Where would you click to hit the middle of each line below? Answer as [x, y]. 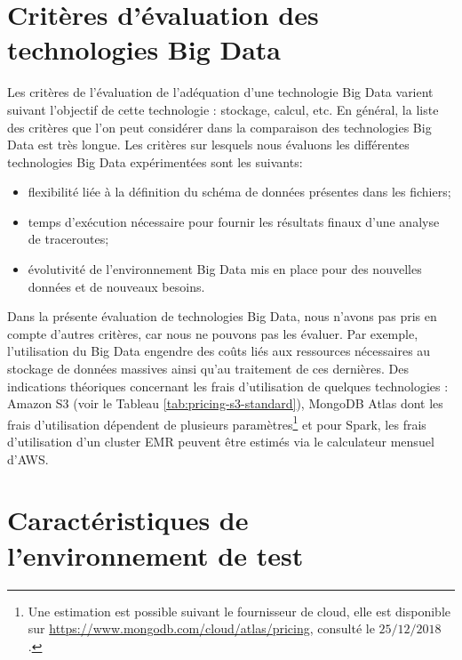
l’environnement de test [155, 555]
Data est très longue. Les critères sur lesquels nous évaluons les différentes [208, 145]
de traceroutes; [68, 239]
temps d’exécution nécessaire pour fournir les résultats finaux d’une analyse [234, 221]
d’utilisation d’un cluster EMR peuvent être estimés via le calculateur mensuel [221, 442]
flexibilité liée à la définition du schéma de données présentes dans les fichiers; [239, 192]
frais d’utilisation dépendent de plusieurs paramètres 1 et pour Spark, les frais [217, 423]
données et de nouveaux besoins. [116, 286]
